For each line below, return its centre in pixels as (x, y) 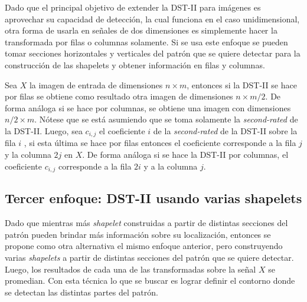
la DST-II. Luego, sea (44, 130)
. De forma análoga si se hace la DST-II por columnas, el (185, 154)
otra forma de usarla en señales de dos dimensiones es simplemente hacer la (141, 30)
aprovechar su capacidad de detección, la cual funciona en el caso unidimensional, (152, 19)
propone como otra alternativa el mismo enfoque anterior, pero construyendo (144, 246)
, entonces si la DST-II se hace (242, 84)
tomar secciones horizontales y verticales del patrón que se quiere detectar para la (153, 53)
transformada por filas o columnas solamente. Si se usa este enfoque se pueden (146, 42)
